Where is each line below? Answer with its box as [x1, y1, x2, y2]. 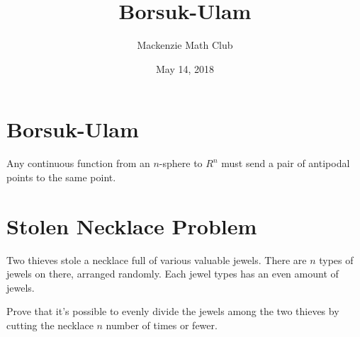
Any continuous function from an [6, 156, 150, 171]
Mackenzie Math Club [137, 38, 233, 52]
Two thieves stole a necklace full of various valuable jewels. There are [6, 252, 307, 267]
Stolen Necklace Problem [6, 211, 257, 240]
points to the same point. [6, 169, 116, 184]
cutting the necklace [6, 317, 94, 332]
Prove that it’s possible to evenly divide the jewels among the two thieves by [6, 304, 339, 319]
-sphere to [159, 156, 203, 171]
